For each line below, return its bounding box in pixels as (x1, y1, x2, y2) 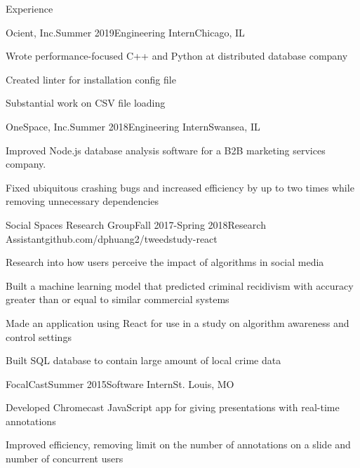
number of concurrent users (6, 451, 124, 466)
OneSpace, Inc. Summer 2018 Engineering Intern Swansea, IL (6, 119, 260, 133)
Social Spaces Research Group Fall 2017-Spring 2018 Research (6, 217, 266, 232)
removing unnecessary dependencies (6, 194, 159, 208)
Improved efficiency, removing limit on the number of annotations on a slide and (6, 437, 351, 452)
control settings (6, 329, 72, 344)
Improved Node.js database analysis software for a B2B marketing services (6, 142, 326, 157)
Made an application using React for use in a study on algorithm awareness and (6, 315, 349, 330)
